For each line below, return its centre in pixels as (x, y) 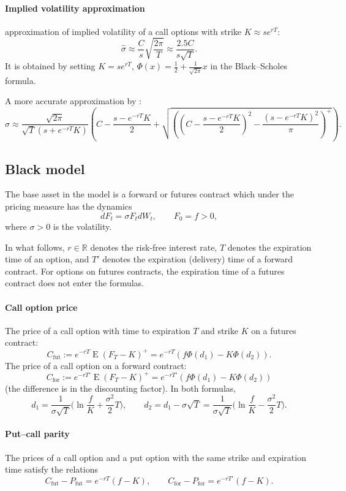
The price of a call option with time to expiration (98, 330)
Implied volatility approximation (75, 8)
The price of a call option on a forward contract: (96, 365)
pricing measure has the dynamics (69, 206)
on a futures (274, 330)
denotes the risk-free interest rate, (154, 247)
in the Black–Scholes (249, 66)
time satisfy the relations (51, 469)
